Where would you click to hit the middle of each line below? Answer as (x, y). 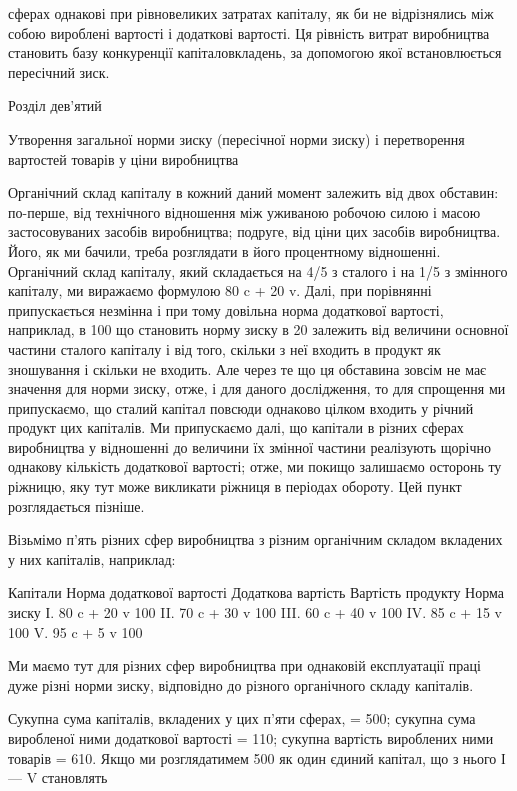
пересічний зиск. (59, 71)
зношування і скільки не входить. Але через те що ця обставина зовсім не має (247, 368)
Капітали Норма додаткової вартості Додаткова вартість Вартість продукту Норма (256, 592)
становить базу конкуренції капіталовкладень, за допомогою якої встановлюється (255, 52)
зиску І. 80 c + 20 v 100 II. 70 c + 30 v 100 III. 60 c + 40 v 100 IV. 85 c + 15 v (255, 612)
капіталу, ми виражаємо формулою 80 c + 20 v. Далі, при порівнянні (220, 290)
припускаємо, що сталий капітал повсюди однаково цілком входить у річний (241, 407)
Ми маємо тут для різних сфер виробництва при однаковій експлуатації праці (244, 665)
